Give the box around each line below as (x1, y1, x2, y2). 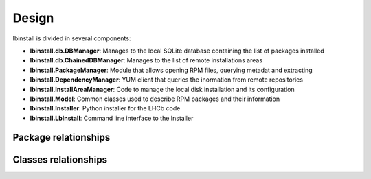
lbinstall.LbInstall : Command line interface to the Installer (30, 114, 194, 122)
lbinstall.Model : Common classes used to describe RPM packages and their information (30, 95, 280, 103)
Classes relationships (12, 154, 108, 165)
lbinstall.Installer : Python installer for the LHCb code (30, 104, 181, 112)
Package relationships (12, 132, 111, 143)
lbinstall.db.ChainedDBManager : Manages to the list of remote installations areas (30, 56, 263, 64)
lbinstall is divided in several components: (12, 34, 131, 43)
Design (12, 10, 54, 25)
